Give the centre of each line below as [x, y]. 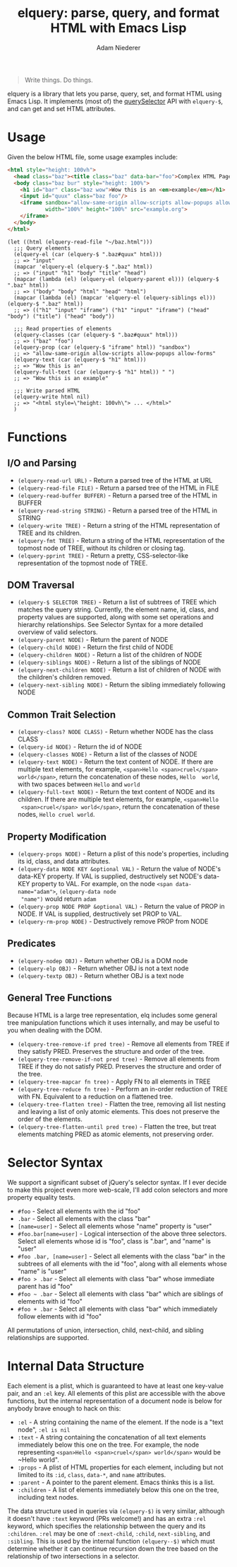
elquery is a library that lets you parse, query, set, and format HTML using [115, 93]
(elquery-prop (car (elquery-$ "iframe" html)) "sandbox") [102, 347]
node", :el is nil [44, 1429]
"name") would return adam [59, 899]
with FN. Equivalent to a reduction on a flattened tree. [95, 1096]
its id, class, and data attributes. [64, 861]
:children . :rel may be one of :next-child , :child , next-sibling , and [109, 1533]
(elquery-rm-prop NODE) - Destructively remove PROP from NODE [113, 922]
